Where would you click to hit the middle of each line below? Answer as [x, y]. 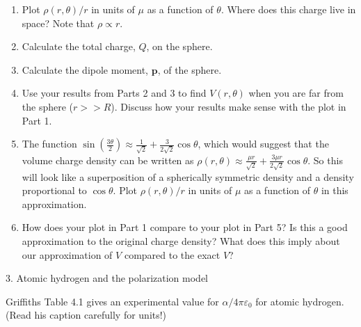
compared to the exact [172, 254]
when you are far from [296, 93]
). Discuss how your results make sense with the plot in [228, 106]
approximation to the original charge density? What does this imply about [181, 240]
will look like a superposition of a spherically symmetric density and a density [188, 176]
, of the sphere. [190, 69]
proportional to [54, 190]
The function [49, 144]
